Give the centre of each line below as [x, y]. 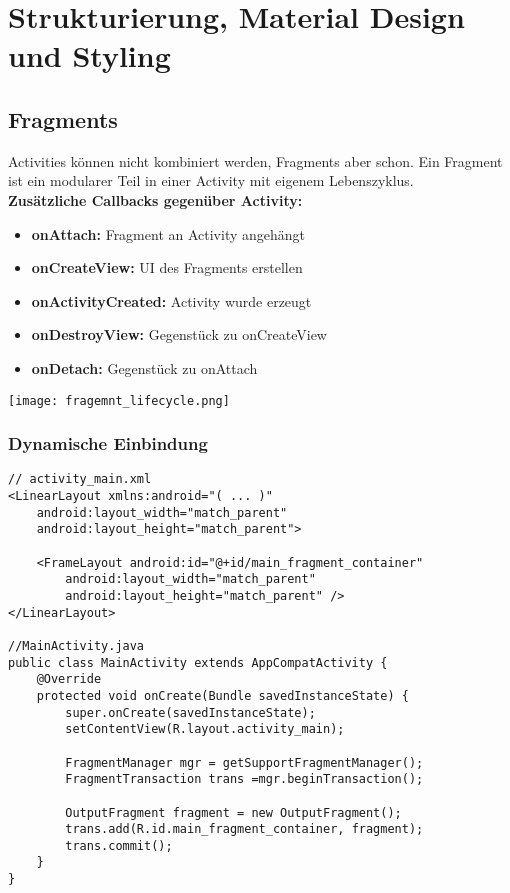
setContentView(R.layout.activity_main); [205, 729]
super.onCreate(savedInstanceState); [190, 712]
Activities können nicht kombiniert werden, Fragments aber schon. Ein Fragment [255, 160]
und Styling [89, 55]
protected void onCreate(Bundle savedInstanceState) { [222, 695]
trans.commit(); [119, 845]
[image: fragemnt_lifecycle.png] [119, 400]
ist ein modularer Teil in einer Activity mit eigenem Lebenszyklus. [211, 180]
